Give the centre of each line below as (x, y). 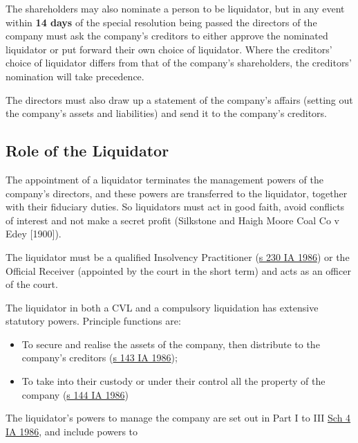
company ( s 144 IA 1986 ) (75, 394)
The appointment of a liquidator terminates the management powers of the (164, 179)
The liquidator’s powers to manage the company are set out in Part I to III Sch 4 (178, 418)
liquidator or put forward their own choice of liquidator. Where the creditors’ (169, 49)
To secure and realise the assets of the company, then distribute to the (171, 344)
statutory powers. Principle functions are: (93, 321)
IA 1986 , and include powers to (72, 431)
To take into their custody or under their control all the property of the (173, 381)
